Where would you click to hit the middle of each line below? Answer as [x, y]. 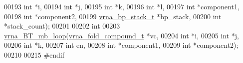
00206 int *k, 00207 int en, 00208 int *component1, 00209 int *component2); [121, 45]
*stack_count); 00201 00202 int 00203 [62, 26]
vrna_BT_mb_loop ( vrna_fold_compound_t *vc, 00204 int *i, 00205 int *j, [121, 35]
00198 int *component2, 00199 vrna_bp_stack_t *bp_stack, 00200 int [113, 16]
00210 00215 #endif [34, 54]
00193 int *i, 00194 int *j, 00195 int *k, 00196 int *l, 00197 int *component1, [122, 6]
